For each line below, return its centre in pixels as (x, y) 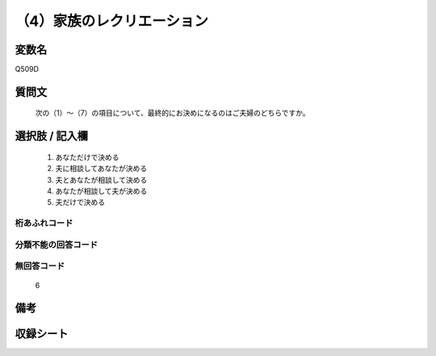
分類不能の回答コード (57, 245)
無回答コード (40, 266)
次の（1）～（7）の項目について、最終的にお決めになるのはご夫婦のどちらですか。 (172, 113)
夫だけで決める (80, 203)
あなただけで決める (87, 157)
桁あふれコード (44, 224)
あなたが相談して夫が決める (101, 191)
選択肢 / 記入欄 (52, 136)
